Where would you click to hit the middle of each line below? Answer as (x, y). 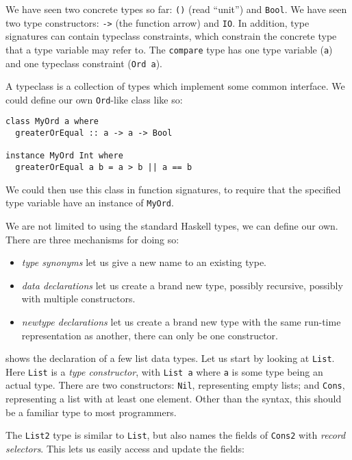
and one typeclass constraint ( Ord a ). (84, 63)
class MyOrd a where (52, 122)
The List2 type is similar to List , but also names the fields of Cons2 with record (176, 435)
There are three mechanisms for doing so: (92, 239)
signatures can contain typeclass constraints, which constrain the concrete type (171, 36)
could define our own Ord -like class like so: (94, 99)
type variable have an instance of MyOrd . (90, 203)
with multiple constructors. (78, 299)
